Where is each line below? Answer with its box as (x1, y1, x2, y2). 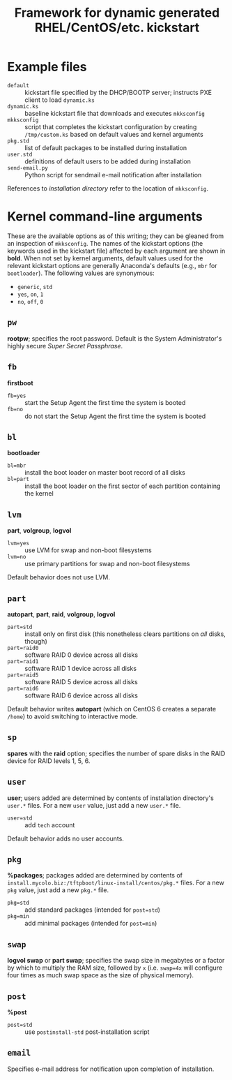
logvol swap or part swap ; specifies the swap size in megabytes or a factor (7, 956, 225, 965)
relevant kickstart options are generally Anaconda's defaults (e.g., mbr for (7, 261, 217, 269)
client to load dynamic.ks (24, 96, 95, 104)
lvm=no (7, 554, 26, 561)
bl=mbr (7, 462, 26, 469)
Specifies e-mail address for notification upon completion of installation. (7, 1065, 215, 1073)
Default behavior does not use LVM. (7, 573, 110, 582)
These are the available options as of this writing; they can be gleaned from (7, 232, 224, 240)
